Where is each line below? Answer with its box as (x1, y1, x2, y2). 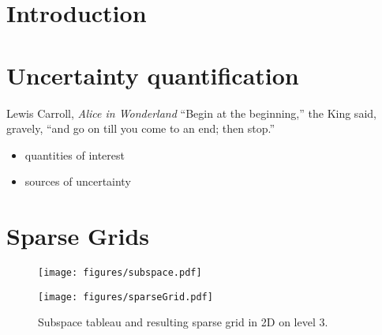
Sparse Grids (6, 220, 150, 252)
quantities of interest (24, 146, 125, 163)
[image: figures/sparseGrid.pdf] (38, 291, 213, 303)
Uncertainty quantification (6, 58, 299, 91)
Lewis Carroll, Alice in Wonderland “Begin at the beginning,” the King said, (6, 104, 376, 121)
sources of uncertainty (24, 173, 131, 190)
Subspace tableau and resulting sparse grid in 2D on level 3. (38, 314, 328, 330)
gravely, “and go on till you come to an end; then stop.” (6, 120, 275, 137)
